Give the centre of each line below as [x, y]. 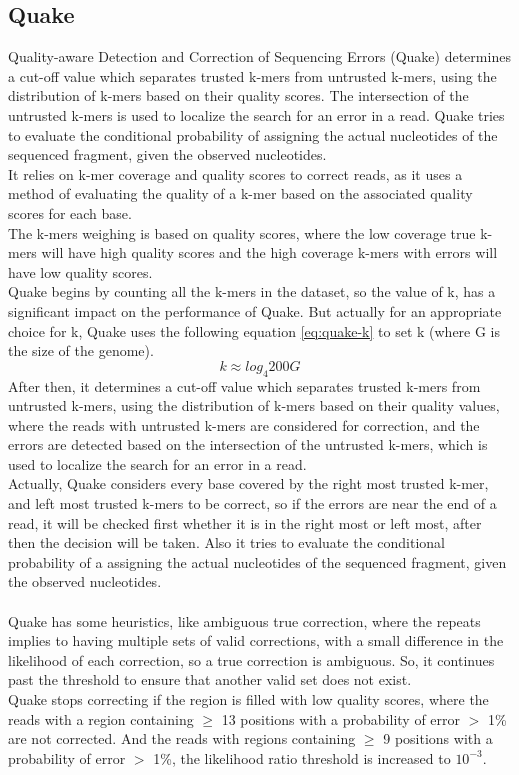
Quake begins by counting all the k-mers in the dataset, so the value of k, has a [252, 291]
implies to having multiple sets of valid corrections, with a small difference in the [256, 640]
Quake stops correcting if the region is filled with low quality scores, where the [248, 699]
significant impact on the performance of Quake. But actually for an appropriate [255, 310]
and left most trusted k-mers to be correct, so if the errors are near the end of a [252, 503]
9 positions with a [438, 738]
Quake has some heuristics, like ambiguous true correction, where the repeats [244, 620]
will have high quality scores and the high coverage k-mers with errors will [269, 252]
